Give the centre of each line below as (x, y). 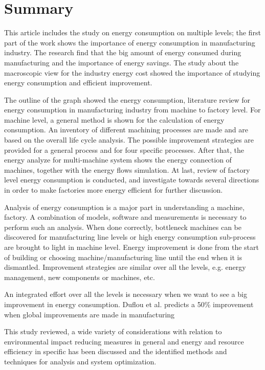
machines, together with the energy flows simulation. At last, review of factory (127, 169)
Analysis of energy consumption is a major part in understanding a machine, (124, 207)
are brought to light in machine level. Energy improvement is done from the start (131, 247)
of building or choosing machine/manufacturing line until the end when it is (123, 257)
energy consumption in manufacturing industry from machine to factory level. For (132, 110)
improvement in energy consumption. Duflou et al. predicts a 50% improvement (129, 304)
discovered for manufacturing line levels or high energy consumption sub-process (130, 237)
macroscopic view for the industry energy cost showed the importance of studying (132, 72)
